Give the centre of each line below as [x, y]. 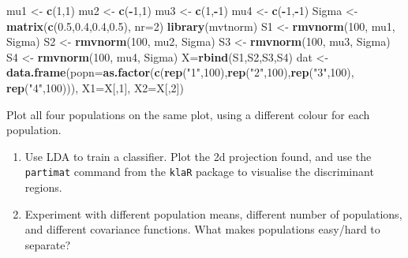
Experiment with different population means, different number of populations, [213, 213]
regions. [43, 187]
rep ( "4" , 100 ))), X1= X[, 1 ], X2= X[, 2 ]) [95, 87]
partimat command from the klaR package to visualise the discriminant [199, 172]
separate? [48, 244]
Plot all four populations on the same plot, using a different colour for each [188, 114]
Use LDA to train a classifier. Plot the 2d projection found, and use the [198, 156]
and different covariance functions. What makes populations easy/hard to [202, 229]
